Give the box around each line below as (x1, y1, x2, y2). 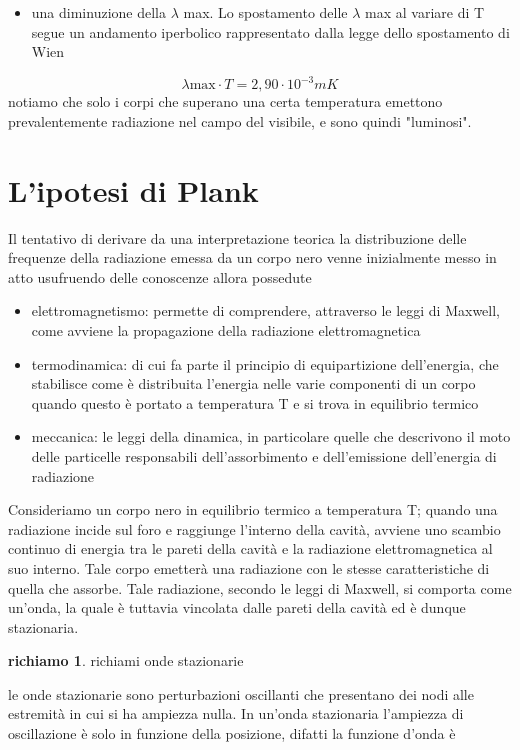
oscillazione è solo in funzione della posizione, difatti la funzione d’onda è (8, 723, 456, 744)
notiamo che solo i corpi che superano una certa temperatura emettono (8, 91, 443, 112)
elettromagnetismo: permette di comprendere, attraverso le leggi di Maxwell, (31, 300, 500, 321)
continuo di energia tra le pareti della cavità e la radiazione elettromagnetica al (8, 538, 493, 559)
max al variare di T (365, 2, 485, 22)
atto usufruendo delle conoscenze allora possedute (8, 266, 312, 287)
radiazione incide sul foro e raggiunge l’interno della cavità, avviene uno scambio (8, 518, 501, 539)
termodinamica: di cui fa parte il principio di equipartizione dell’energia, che (31, 353, 499, 374)
